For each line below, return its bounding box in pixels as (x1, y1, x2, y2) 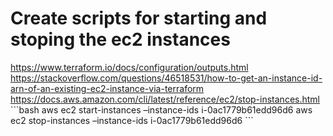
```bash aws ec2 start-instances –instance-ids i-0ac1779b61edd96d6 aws (10, 103, 313, 116)
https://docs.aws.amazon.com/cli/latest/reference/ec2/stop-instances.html (10, 93, 320, 105)
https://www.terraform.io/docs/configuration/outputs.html (10, 61, 249, 73)
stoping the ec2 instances (10, 28, 231, 51)
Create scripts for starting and (10, 7, 268, 30)
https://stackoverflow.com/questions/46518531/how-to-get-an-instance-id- (10, 72, 323, 84)
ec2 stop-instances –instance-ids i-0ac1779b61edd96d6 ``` (10, 114, 254, 126)
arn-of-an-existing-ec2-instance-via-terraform (10, 82, 205, 94)
